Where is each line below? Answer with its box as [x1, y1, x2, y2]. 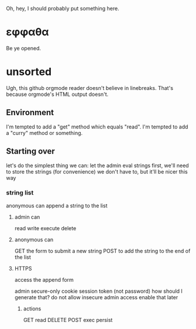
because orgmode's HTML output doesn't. [6, 91, 109, 98]
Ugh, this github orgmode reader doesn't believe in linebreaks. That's [6, 84, 174, 91]
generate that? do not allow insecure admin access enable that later [14, 293, 178, 300]
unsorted [6, 65, 51, 78]
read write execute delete [14, 224, 77, 231]
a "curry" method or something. [6, 129, 83, 136]
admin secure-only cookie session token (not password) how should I [14, 288, 183, 295]
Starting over [6, 146, 56, 157]
